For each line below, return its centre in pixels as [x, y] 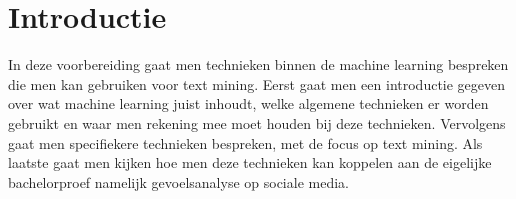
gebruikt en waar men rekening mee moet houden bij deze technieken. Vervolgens [257, 122]
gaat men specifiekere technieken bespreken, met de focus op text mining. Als [245, 142]
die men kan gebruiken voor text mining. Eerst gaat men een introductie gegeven [257, 83]
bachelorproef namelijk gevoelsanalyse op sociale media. [178, 181]
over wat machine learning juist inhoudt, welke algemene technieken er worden [248, 103]
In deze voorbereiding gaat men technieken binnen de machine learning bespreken [258, 64]
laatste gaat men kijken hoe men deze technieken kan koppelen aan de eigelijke [250, 162]
